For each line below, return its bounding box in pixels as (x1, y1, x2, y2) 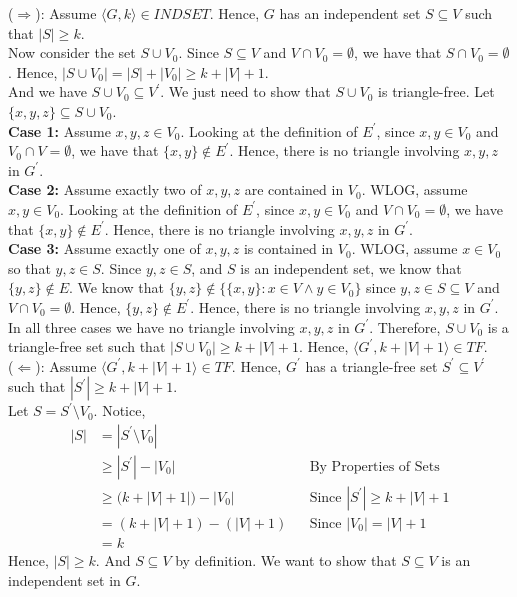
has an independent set (279, 3, 421, 23)
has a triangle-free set (305, 355, 438, 376)
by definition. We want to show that (175, 550, 397, 571)
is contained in (243, 238, 334, 259)
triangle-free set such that (8, 336, 166, 357)
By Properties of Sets (309, 459, 440, 474)
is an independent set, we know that (240, 257, 462, 278)
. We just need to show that (160, 81, 331, 102)
